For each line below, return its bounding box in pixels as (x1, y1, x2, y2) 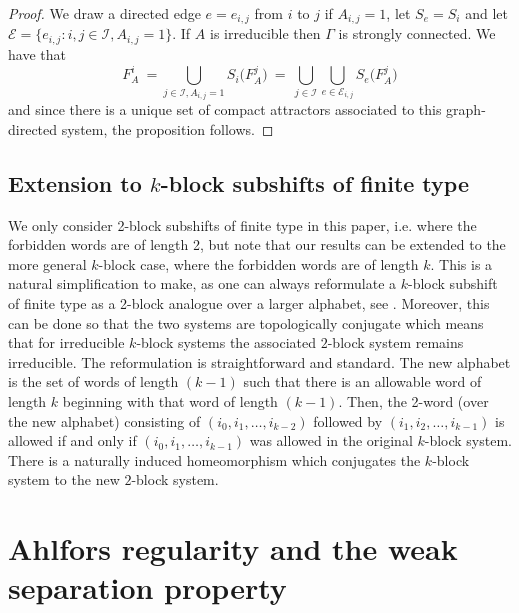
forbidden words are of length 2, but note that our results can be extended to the (8, 234, 506, 255)
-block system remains (327, 332, 464, 353)
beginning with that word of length (62, 391, 278, 412)
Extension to (8, 167, 142, 198)
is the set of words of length (8, 371, 179, 392)
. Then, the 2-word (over (338, 391, 489, 412)
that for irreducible (8, 332, 125, 353)
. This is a (430, 253, 493, 274)
